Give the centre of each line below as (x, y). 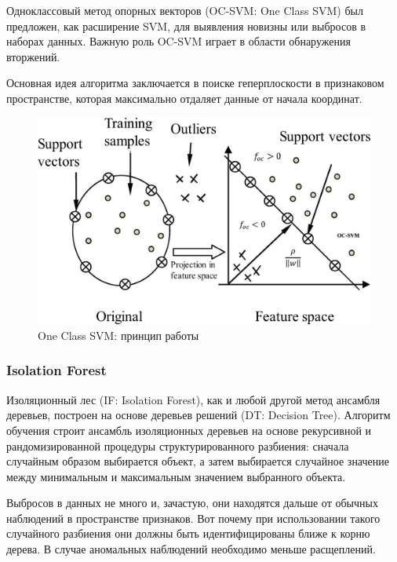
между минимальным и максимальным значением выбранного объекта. (176, 476)
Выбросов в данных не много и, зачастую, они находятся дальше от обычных (192, 503)
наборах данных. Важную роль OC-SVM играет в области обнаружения (178, 41)
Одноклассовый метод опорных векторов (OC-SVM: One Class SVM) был (185, 10)
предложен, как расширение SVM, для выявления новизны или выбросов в (186, 26)
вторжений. (33, 56)
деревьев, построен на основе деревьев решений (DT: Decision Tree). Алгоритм (198, 415)
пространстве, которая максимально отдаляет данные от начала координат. (184, 98)
